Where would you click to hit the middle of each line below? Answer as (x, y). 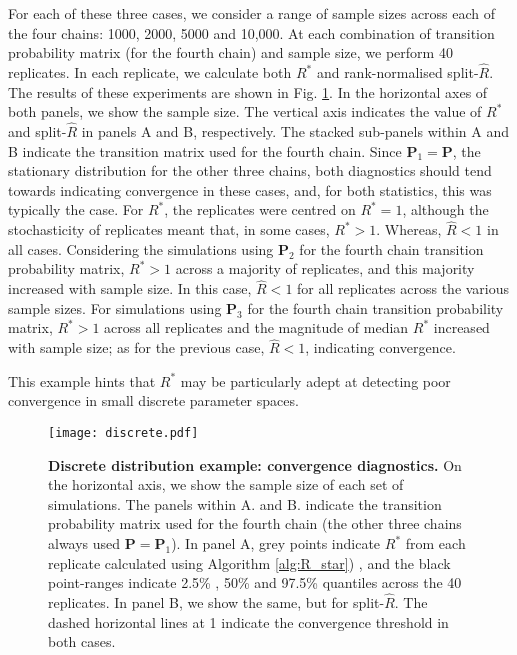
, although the (445, 209)
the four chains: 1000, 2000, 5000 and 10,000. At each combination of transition (251, 32)
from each (435, 543)
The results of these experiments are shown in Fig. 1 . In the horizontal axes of (248, 91)
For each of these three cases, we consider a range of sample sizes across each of (252, 13)
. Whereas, (409, 229)
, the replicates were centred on (260, 209)
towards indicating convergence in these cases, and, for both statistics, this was (250, 189)
